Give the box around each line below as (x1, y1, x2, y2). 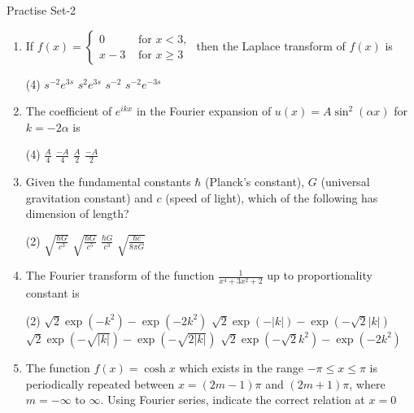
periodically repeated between (25, 375, 175, 392)
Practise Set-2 (7, 2, 76, 18)
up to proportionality (267, 267, 373, 284)
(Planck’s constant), (205, 173, 305, 190)
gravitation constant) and (25, 189, 153, 206)
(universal (320, 173, 370, 190)
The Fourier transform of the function (25, 267, 215, 284)
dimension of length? (25, 205, 129, 222)
